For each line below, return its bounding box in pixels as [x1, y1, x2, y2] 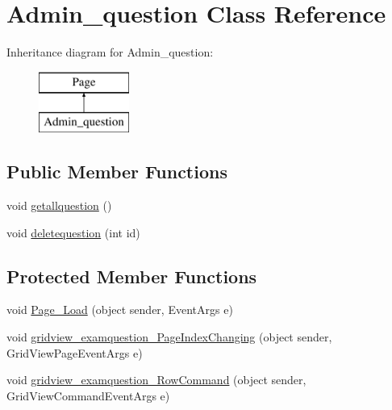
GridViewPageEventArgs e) [6, 344, 143, 361]
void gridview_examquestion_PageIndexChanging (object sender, [6, 328, 332, 345]
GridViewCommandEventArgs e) [6, 387, 170, 404]
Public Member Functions [6, 159, 227, 184]
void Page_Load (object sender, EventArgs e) [6, 301, 233, 318]
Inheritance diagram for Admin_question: [6, 44, 214, 61]
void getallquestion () [6, 197, 112, 214]
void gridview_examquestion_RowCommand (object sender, [6, 371, 307, 388]
